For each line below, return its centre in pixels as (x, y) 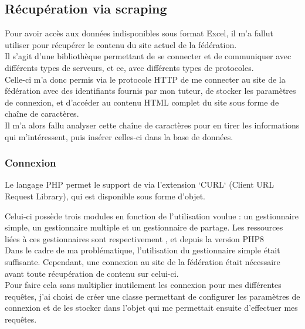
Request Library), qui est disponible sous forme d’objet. (105, 196)
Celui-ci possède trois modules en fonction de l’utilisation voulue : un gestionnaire (152, 216)
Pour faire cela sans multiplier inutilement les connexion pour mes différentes (143, 285)
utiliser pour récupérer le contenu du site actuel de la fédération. (121, 44)
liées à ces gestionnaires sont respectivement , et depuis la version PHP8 (135, 238)
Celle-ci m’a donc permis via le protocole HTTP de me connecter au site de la (145, 79)
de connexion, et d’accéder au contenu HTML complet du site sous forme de (142, 102)
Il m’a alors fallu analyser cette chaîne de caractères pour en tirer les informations (152, 125)
